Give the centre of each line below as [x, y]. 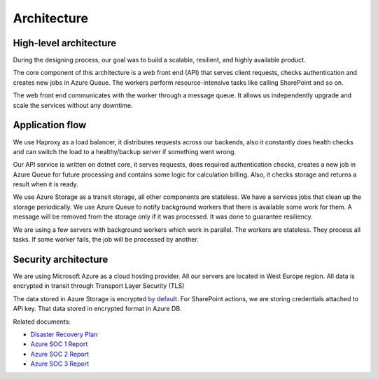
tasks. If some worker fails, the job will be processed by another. [106, 240]
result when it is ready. [45, 184]
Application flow [50, 125]
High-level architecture [65, 43]
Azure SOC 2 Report [60, 354]
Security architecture [61, 259]
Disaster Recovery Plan [64, 334]
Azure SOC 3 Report [60, 364]
